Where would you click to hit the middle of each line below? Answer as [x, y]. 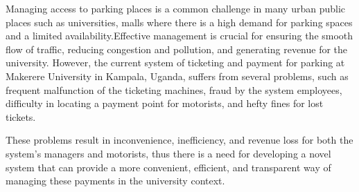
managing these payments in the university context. [115, 181]
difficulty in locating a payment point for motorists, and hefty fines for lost [165, 103]
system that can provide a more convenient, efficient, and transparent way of [168, 167]
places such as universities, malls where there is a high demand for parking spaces [179, 22]
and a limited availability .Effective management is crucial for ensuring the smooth [179, 36]
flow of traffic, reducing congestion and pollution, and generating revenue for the [177, 49]
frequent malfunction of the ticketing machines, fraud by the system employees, [174, 89]
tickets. [21, 116]
